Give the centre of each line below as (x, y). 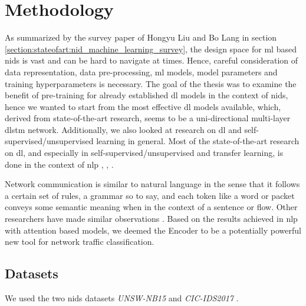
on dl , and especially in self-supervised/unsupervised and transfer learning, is (144, 153)
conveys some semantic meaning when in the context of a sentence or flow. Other (151, 207)
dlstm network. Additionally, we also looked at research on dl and (123, 129)
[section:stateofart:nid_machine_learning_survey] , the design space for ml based (151, 49)
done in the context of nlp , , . (59, 164)
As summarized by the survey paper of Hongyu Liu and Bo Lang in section (141, 37)
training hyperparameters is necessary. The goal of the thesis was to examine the (151, 83)
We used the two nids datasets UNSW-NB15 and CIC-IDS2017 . (122, 298)
